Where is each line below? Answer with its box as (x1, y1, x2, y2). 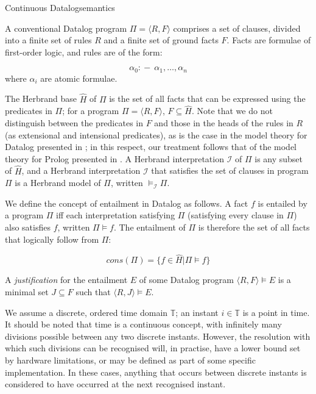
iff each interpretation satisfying (56, 209, 175, 221)
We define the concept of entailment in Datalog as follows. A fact (5, 196, 248, 209)
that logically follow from (5, 232, 99, 245)
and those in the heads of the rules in (154, 116, 293, 129)
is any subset (255, 152, 303, 165)
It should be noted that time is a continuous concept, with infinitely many (5, 318, 282, 331)
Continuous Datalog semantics (5, 1, 115, 13)
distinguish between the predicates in (5, 116, 143, 129)
